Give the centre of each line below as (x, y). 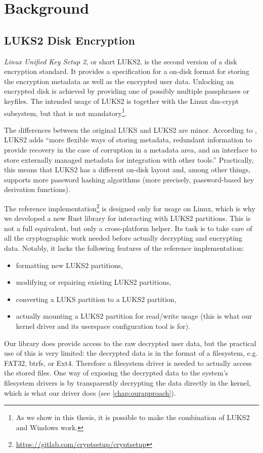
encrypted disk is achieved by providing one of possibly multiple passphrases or (127, 91)
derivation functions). (37, 189)
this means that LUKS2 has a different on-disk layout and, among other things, (127, 169)
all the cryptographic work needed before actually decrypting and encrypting (123, 238)
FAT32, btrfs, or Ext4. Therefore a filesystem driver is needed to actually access (128, 363)
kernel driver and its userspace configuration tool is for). (103, 326)
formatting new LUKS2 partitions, (69, 265)
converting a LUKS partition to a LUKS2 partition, (96, 299)
